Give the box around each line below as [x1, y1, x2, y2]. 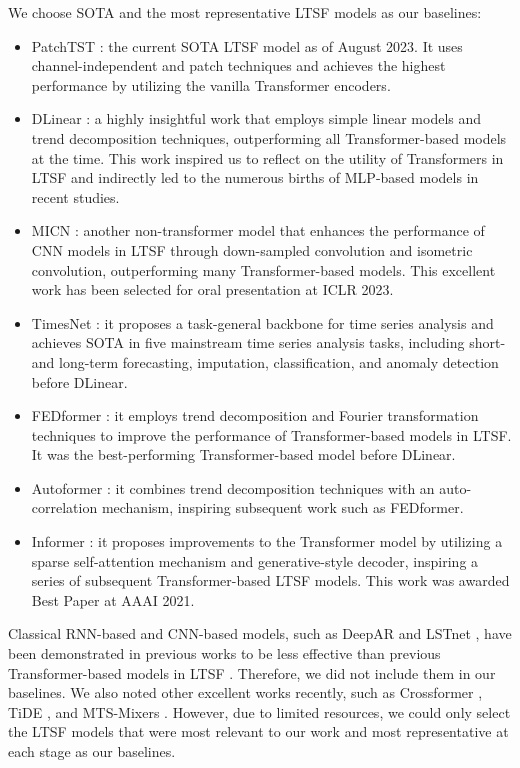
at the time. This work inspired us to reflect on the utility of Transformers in [31, 147, 504, 168]
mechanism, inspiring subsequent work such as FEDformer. [101, 497, 464, 518]
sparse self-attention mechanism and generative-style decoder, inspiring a [31, 550, 479, 571]
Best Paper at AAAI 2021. [31, 589, 195, 610]
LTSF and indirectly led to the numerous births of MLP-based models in [31, 167, 479, 188]
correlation [31, 497, 98, 518]
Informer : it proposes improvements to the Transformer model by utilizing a [31, 531, 503, 552]
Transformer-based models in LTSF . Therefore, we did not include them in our [8, 662, 496, 683]
